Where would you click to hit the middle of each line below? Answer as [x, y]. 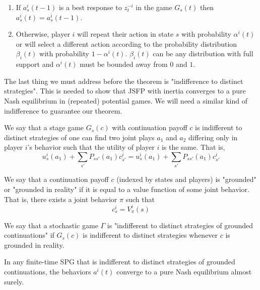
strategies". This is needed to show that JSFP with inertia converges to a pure [125, 91]
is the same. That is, [193, 147]
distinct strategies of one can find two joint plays [79, 137]
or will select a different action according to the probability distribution [126, 43]
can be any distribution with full [203, 54]
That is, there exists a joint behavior [61, 199]
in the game [154, 7]
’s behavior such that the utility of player [91, 147]
